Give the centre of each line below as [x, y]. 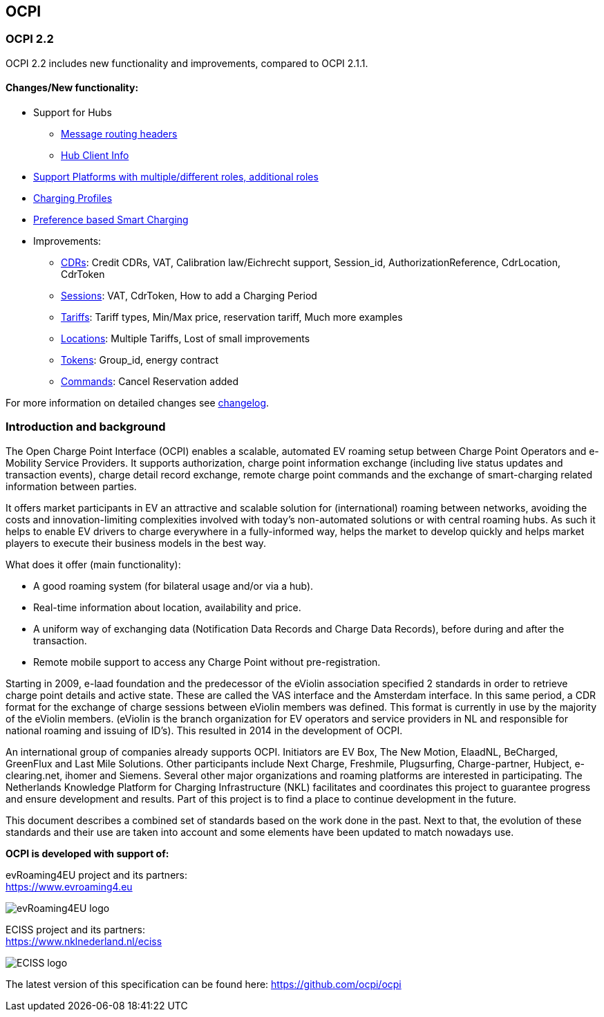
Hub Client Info [95, 156]
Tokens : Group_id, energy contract [140, 360]
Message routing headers [119, 134]
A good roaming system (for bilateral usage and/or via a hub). [173, 586]
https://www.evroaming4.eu [69, 886]
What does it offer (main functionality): [93, 564]
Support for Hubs [73, 113]
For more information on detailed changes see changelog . [138, 403]
